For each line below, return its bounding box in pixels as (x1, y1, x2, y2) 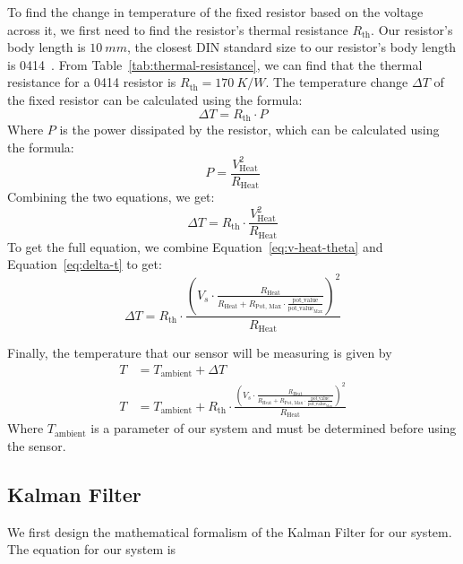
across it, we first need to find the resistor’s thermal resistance (7, 20, 348, 39)
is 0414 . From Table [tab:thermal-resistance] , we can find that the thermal (7, 55, 423, 74)
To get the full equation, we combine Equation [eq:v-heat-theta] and (7, 237, 383, 256)
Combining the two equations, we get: (7, 187, 215, 206)
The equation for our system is (7, 540, 176, 559)
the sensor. (7, 437, 66, 456)
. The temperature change (265, 73, 408, 91)
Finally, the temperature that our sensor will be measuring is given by (7, 343, 392, 361)
